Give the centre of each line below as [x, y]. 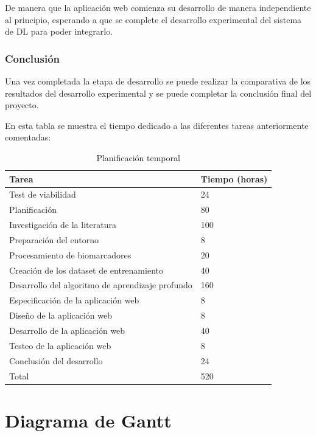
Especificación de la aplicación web [74, 300]
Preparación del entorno [54, 239]
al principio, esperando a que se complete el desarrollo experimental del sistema [153, 19]
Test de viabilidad [43, 194]
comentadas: [28, 137]
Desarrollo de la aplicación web [67, 330]
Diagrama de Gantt [88, 420]
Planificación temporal [138, 157]
